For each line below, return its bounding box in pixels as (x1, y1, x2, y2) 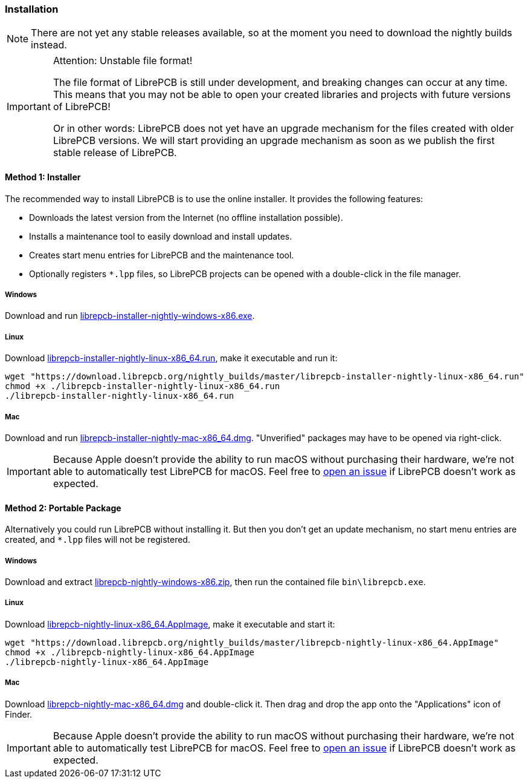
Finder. (5, 709, 33, 719)
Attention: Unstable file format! (53, 54, 193, 67)
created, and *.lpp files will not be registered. (5, 534, 190, 545)
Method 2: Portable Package (5, 502, 121, 513)
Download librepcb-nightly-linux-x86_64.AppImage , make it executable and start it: (5, 618, 335, 629)
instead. (31, 39, 67, 51)
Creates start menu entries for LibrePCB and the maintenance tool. (29, 249, 294, 260)
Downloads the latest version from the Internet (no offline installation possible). (29, 212, 343, 223)
